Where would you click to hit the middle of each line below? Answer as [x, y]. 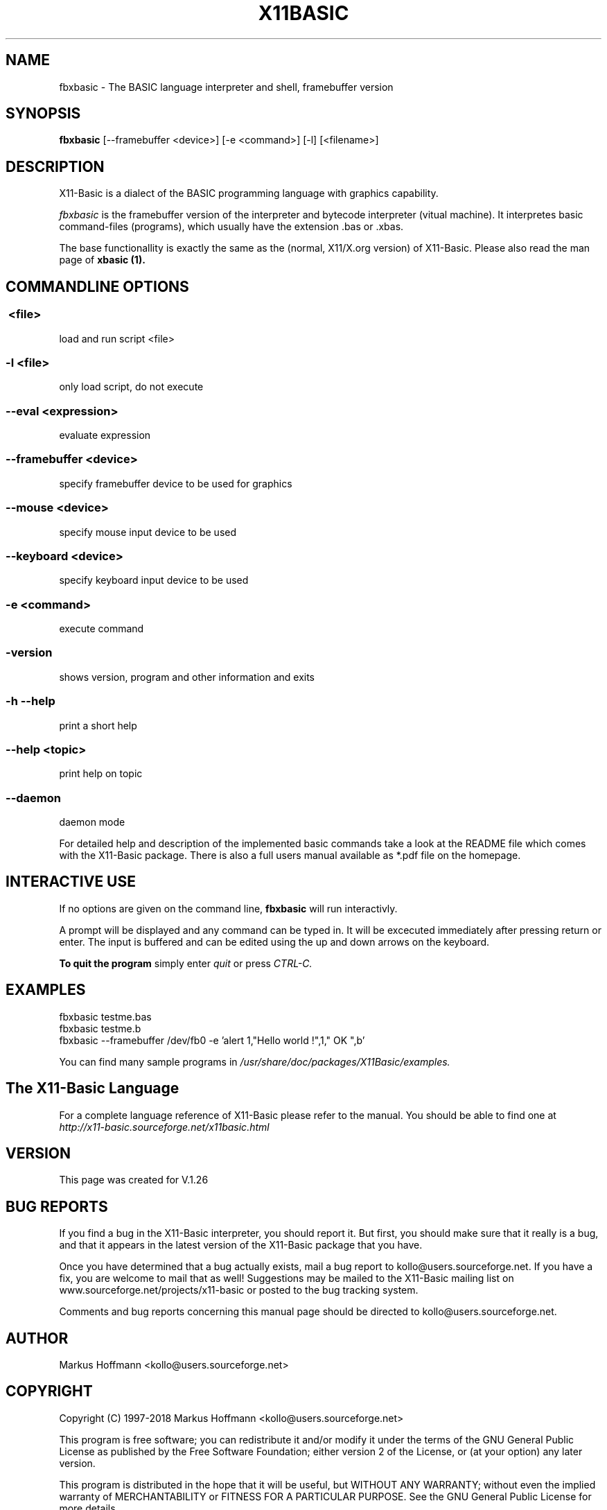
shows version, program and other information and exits [187, 677]
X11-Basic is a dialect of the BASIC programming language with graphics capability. [249, 193]
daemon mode [92, 822]
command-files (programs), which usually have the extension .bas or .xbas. [231, 227]
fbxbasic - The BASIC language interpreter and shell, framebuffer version [226, 87]
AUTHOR [37, 1338]
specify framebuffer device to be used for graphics [176, 483]
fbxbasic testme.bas [105, 1016]
